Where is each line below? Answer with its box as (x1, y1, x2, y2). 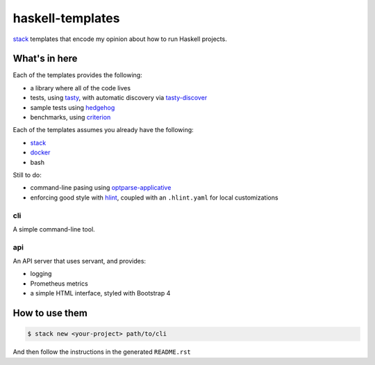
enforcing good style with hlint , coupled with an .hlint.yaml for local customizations (30, 193, 278, 202)
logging (30, 270, 52, 278)
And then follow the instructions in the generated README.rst (12, 348, 191, 356)
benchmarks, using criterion (30, 113, 111, 122)
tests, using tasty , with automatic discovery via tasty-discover (30, 94, 208, 102)
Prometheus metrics (30, 279, 88, 288)
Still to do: (12, 170, 42, 179)
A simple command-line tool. (12, 225, 95, 233)
